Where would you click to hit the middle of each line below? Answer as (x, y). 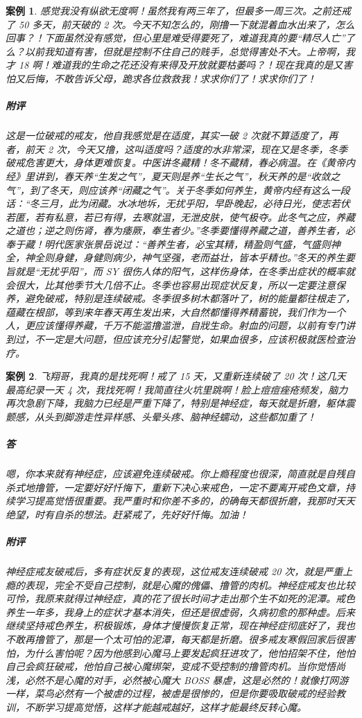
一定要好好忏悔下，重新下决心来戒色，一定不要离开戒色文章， (204, 487)
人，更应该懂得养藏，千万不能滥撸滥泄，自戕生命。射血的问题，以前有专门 (175, 325)
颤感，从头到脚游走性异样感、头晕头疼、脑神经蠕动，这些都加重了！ (161, 417)
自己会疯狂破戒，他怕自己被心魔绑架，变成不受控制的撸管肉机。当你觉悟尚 (175, 666)
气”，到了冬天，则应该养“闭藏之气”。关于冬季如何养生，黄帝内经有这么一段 (178, 190)
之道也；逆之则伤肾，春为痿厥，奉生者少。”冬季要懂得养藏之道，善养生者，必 (180, 230)
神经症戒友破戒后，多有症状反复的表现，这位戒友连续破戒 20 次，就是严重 (174, 571)
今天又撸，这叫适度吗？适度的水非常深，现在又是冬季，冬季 (212, 149)
